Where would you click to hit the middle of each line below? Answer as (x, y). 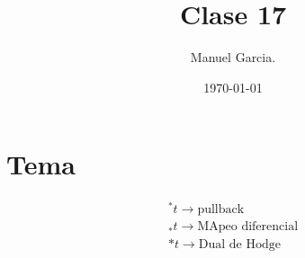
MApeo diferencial (248, 227)
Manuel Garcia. (233, 57)
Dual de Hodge (239, 245)
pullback (221, 210)
